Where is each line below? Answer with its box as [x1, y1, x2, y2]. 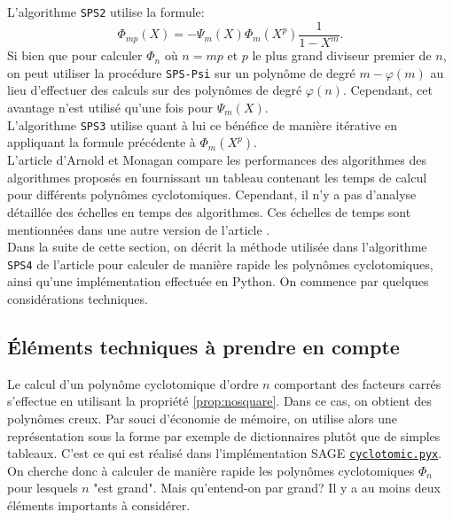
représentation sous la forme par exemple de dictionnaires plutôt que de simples [7, 426, 441, 445]
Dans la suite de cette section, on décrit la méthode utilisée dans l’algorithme [7, 237, 427, 256]
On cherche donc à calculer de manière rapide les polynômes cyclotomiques [7, 461, 415, 479]
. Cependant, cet [342, 81, 433, 99]
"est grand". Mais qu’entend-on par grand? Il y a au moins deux [93, 478, 441, 497]
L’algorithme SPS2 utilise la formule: [7, 3, 205, 20]
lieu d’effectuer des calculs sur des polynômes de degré [7, 81, 302, 99]
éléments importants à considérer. [7, 495, 191, 514]
